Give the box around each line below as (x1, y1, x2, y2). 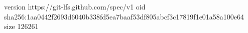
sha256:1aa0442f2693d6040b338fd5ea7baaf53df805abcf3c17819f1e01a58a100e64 (4, 11, 244, 21)
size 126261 (4, 21, 39, 31)
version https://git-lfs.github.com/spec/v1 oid (4, 1, 146, 11)
